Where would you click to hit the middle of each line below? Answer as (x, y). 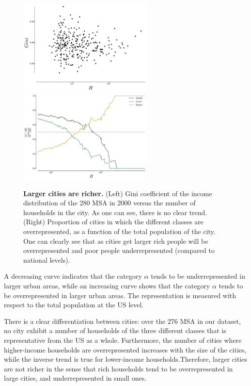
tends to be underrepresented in (198, 276)
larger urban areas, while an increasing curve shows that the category (107, 285)
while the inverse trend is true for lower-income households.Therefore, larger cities (125, 359)
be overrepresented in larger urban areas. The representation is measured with (120, 295)
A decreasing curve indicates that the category (73, 276)
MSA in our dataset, (210, 321)
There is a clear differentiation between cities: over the (85, 321)
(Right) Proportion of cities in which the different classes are (113, 222)
